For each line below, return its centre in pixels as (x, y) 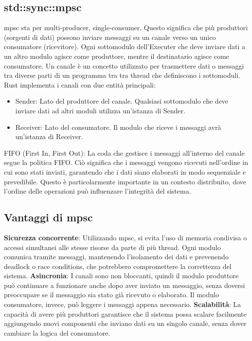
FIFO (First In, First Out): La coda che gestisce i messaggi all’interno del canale (124, 153)
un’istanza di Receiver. (49, 136)
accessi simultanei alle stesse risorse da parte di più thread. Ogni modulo (112, 247)
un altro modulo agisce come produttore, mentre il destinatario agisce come (117, 56)
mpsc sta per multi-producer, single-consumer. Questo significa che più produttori (126, 27)
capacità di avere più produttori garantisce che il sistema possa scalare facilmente (125, 314)
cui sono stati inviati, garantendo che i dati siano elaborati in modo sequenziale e (125, 171)
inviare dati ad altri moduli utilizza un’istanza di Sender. (100, 110)
